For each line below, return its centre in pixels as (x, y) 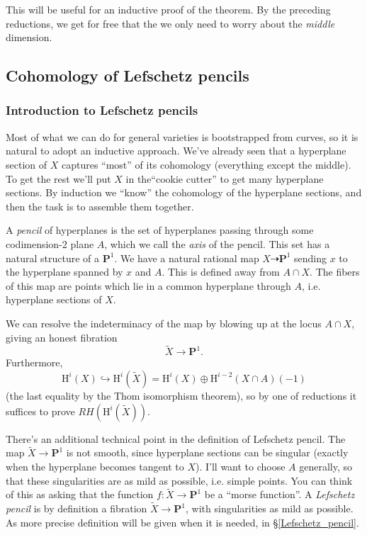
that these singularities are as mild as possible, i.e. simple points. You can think (179, 480)
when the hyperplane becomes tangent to (95, 466)
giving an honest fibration (62, 337)
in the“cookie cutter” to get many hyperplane (225, 178)
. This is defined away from (221, 272)
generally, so (326, 466)
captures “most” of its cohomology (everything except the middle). (206, 164)
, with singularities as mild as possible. (270, 508)
